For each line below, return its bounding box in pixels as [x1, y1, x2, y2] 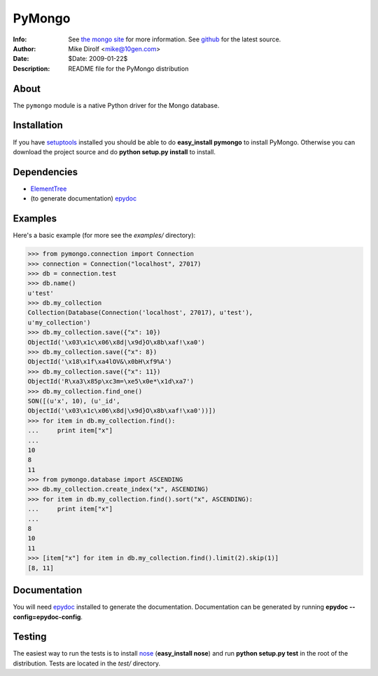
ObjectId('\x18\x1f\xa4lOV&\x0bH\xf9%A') [27, 358, 172, 366]
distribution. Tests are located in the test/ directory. [13, 659, 161, 668]
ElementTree [30, 184, 67, 193]
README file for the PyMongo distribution [68, 64, 189, 73]
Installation [13, 119, 63, 131]
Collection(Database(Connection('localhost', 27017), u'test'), [27, 309, 253, 317]
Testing [13, 631, 47, 643]
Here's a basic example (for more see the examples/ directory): [13, 231, 196, 240]
